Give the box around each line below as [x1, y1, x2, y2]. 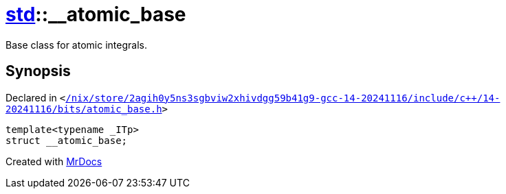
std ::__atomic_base [5, 3, 186, 26]
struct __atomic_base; [5, 134, 128, 146]
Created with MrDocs [5, 155, 102, 167]
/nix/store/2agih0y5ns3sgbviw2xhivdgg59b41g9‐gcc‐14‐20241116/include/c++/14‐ [65, 92, 500, 104]
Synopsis [5, 62, 71, 80]
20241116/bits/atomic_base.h [5, 103, 162, 114]
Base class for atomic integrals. [5, 38, 147, 51]
